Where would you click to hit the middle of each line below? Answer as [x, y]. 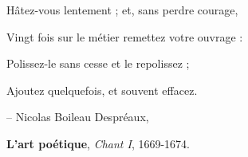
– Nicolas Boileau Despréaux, [78, 117]
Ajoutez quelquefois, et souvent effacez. [102, 90]
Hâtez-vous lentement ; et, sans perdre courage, [122, 10]
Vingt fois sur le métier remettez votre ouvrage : [125, 36]
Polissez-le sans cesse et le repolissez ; [98, 63]
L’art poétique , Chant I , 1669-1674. [98, 143]
